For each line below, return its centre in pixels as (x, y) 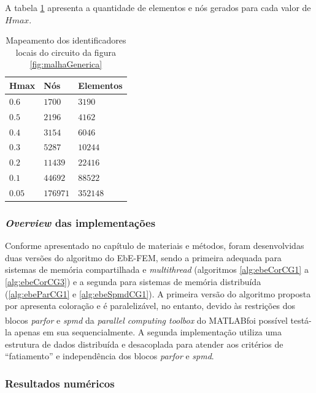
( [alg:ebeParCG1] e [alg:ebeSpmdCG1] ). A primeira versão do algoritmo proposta (158, 293)
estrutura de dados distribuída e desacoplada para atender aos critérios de (144, 344)
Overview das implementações (80, 222)
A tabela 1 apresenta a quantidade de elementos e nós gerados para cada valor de (158, 7)
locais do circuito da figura (66, 52)
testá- (301, 320)
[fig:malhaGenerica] (66, 64)
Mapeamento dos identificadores (66, 40)
